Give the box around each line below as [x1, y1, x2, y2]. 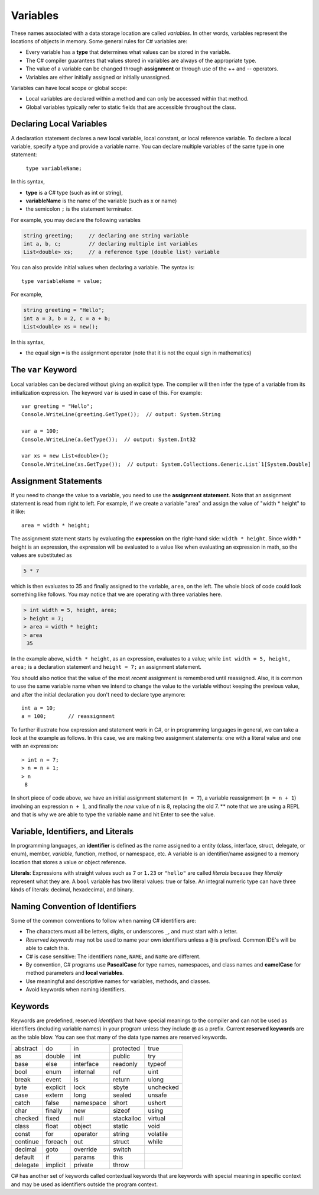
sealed [113, 1091, 132, 1099]
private [74, 1161, 94, 1169]
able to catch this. [25, 945, 70, 952]
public [113, 1052, 131, 1061]
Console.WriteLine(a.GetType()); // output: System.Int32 [21, 436, 196, 443]
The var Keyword [11, 365, 77, 375]
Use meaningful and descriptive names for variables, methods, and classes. [25, 977, 211, 985]
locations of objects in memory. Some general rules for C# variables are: [11, 37, 188, 44]
